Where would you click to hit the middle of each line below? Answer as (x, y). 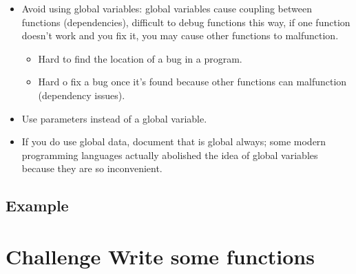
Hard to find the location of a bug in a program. (140, 58)
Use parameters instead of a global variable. (114, 118)
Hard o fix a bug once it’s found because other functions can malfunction (192, 82)
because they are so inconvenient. (92, 168)
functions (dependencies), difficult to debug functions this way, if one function (186, 22)
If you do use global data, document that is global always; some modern (174, 141)
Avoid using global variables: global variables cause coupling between (167, 8)
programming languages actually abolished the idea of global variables (170, 155)
